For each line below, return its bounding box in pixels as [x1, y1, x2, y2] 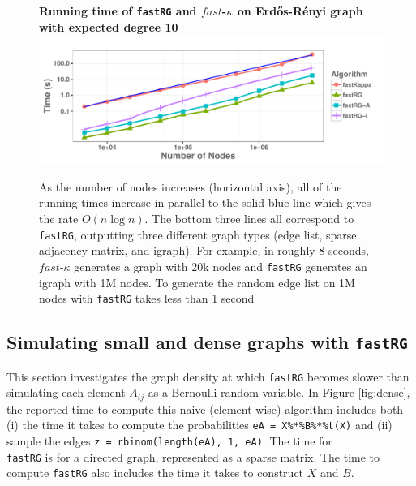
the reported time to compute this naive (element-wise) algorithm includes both [6, 400, 404, 417]
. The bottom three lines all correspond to [144, 210, 354, 227]
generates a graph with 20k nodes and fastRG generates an [74, 257, 367, 274]
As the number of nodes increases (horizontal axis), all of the [39, 178, 342, 195]
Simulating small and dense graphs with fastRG [6, 329, 408, 355]
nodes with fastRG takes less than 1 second [39, 290, 255, 307]
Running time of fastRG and [39, 2, 197, 19]
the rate [39, 210, 79, 227]
